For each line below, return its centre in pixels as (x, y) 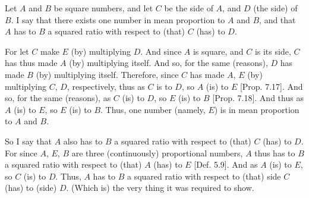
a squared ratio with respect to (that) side (204, 176)
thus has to (275, 153)
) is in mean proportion (257, 109)
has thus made (31, 63)
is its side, (273, 51)
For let (17, 51)
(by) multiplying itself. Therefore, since (107, 74)
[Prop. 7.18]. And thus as (258, 98)
